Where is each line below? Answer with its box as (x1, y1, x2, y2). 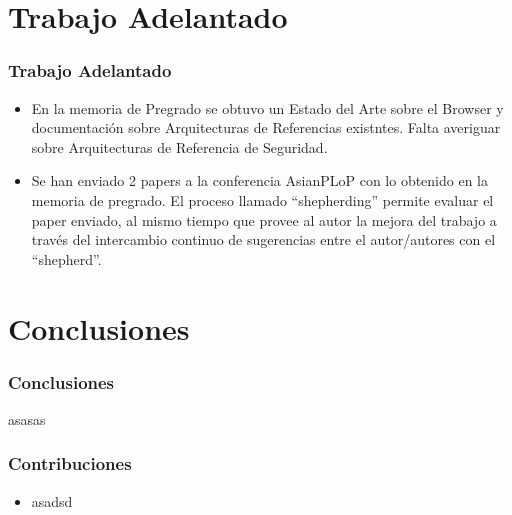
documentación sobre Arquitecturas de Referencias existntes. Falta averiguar (31, 117, 501, 138)
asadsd (31, 490, 73, 511)
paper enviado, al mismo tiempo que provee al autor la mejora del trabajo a (31, 209, 497, 230)
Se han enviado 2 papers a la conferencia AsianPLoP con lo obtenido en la (31, 170, 489, 191)
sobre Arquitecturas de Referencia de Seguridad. (31, 136, 328, 157)
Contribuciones (8, 451, 132, 476)
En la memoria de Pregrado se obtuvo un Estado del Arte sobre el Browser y (31, 97, 504, 118)
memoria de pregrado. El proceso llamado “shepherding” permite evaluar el (31, 189, 494, 210)
